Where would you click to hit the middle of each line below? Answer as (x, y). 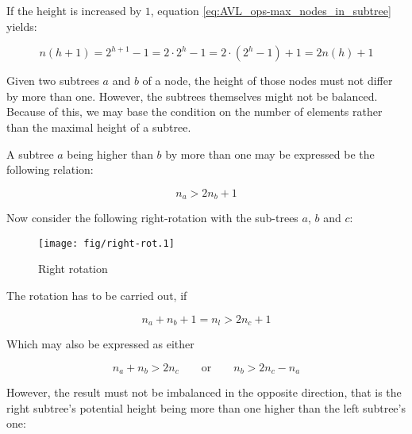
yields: (22, 26)
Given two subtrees (53, 81)
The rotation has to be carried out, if (97, 296)
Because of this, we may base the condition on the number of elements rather (194, 111)
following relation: (50, 169)
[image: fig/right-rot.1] (106, 243)
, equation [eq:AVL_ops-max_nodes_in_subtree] (271, 10)
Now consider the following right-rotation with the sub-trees (152, 218)
